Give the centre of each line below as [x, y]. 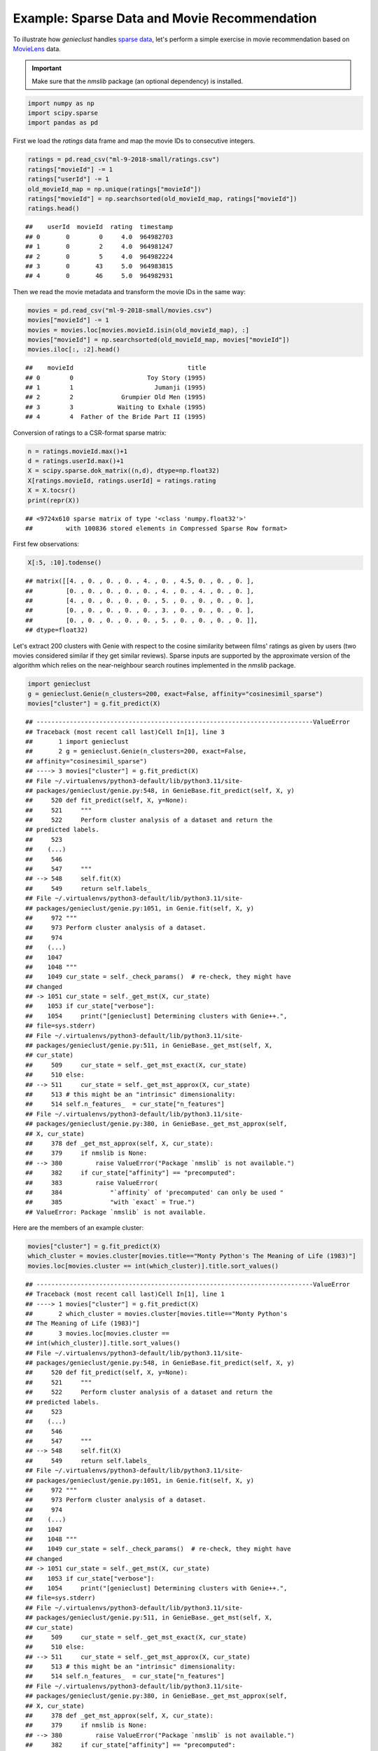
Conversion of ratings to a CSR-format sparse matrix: [90, 432]
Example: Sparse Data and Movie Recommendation [165, 18]
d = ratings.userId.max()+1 [76, 461]
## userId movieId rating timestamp [99, 227]
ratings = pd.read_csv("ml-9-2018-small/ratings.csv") [124, 160]
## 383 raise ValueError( [92, 1183]
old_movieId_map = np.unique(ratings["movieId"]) [114, 189]
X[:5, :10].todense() [65, 563]
